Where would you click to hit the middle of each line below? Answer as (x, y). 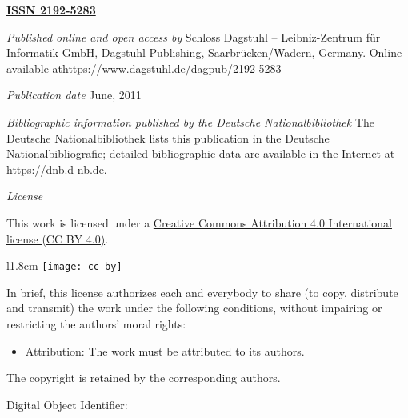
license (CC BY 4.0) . (58, 238)
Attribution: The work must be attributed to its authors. (165, 350)
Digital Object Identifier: (67, 404)
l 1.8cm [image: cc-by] (64, 265)
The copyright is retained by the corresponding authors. (144, 378)
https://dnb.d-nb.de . (57, 169)
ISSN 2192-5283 (51, 10)
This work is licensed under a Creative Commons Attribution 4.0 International (199, 222)
